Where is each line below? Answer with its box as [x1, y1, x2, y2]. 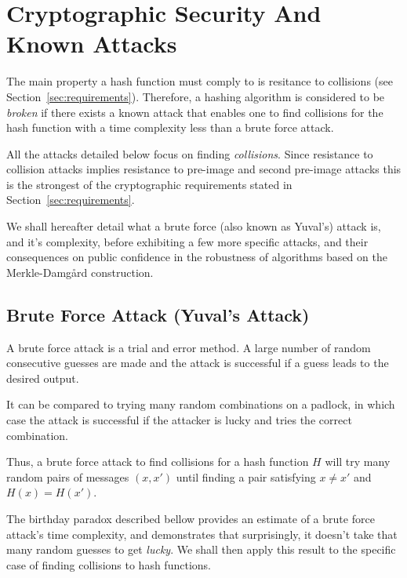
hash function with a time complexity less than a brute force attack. [6, 119, 334, 136]
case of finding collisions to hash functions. [6, 556, 211, 573]
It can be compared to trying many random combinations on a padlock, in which [6, 396, 395, 413]
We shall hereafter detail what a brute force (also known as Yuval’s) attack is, [6, 218, 381, 234]
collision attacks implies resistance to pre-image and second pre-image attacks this [6, 161, 402, 177]
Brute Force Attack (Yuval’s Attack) [6, 302, 310, 326]
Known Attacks [6, 27, 177, 60]
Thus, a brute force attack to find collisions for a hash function [6, 453, 309, 470]
